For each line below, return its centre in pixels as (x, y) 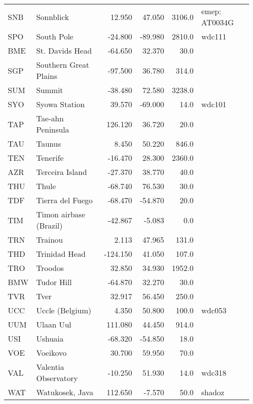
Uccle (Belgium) (64, 310)
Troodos (50, 268)
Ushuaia (50, 338)
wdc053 (214, 310)
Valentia (50, 367)
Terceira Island (62, 172)
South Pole (55, 36)
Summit (50, 90)
